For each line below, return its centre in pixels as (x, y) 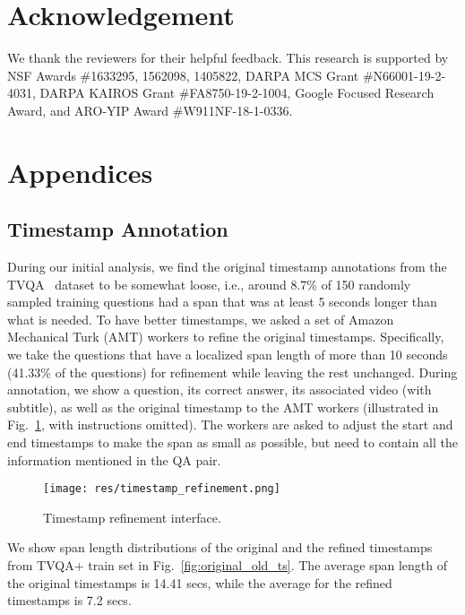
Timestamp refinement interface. (132, 517)
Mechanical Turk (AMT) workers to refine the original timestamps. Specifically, (226, 337)
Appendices (80, 172)
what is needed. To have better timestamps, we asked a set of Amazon (201, 319)
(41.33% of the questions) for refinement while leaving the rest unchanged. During (232, 372)
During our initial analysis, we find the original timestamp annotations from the (227, 267)
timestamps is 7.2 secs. (69, 600)
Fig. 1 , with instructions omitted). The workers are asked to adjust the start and (230, 424)
